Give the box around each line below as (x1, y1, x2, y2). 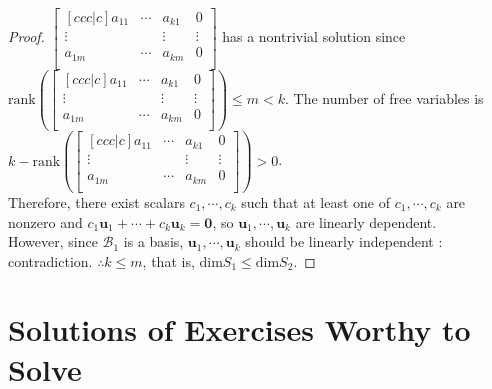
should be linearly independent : (245, 231, 443, 252)
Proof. (8, 26, 45, 47)
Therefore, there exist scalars (8, 191, 185, 212)
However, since (8, 231, 98, 252)
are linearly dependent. (295, 211, 437, 232)
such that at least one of (241, 191, 390, 212)
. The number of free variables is (285, 87, 484, 108)
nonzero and (8, 211, 83, 232)
